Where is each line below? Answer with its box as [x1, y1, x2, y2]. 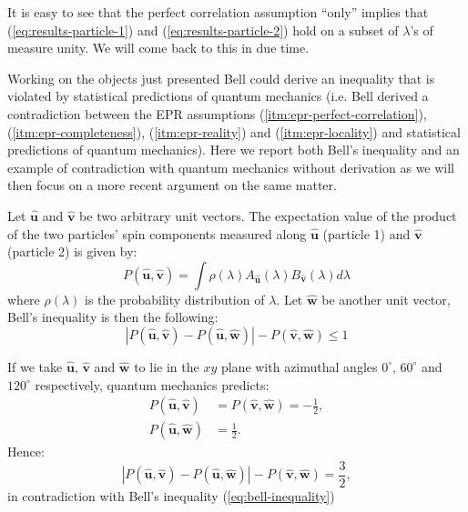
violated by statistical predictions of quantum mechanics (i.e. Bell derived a [7, 86, 429, 105]
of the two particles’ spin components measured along [7, 224, 307, 243]
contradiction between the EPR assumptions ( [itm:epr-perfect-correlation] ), [7, 104, 427, 123]
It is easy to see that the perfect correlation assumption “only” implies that [7, 3, 429, 21]
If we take [7, 356, 63, 376]
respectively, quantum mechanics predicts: [35, 375, 270, 394]
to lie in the [134, 356, 199, 376]
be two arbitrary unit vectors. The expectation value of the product [79, 206, 457, 225]
